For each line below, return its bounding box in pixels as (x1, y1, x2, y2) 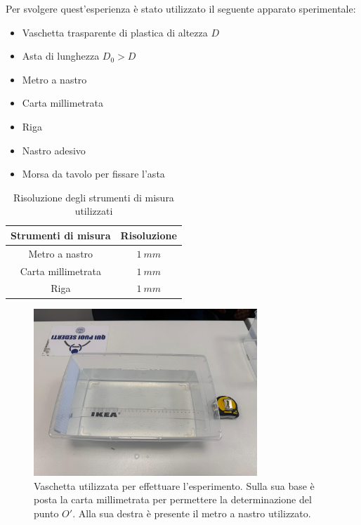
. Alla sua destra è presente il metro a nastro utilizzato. (72, 505, 311, 520)
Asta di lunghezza (22, 48, 100, 63)
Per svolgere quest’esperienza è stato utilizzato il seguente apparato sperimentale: (6, 1, 356, 15)
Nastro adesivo (22, 142, 86, 157)
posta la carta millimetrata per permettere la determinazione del (34, 492, 312, 507)
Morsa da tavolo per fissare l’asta (22, 166, 165, 181)
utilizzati (74, 204, 113, 218)
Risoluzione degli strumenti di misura (13, 190, 174, 204)
